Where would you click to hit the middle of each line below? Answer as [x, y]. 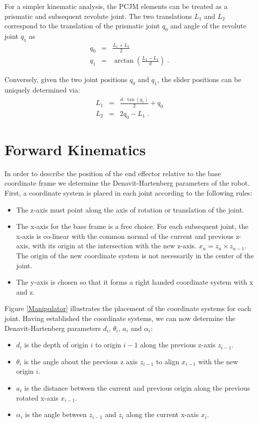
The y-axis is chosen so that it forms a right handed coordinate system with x [135, 282]
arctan [124, 61]
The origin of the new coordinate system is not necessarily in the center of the [135, 255]
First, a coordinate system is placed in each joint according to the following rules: [129, 193]
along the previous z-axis [178, 345]
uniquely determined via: [42, 90]
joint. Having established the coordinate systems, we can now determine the [120, 318]
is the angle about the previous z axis [81, 361]
